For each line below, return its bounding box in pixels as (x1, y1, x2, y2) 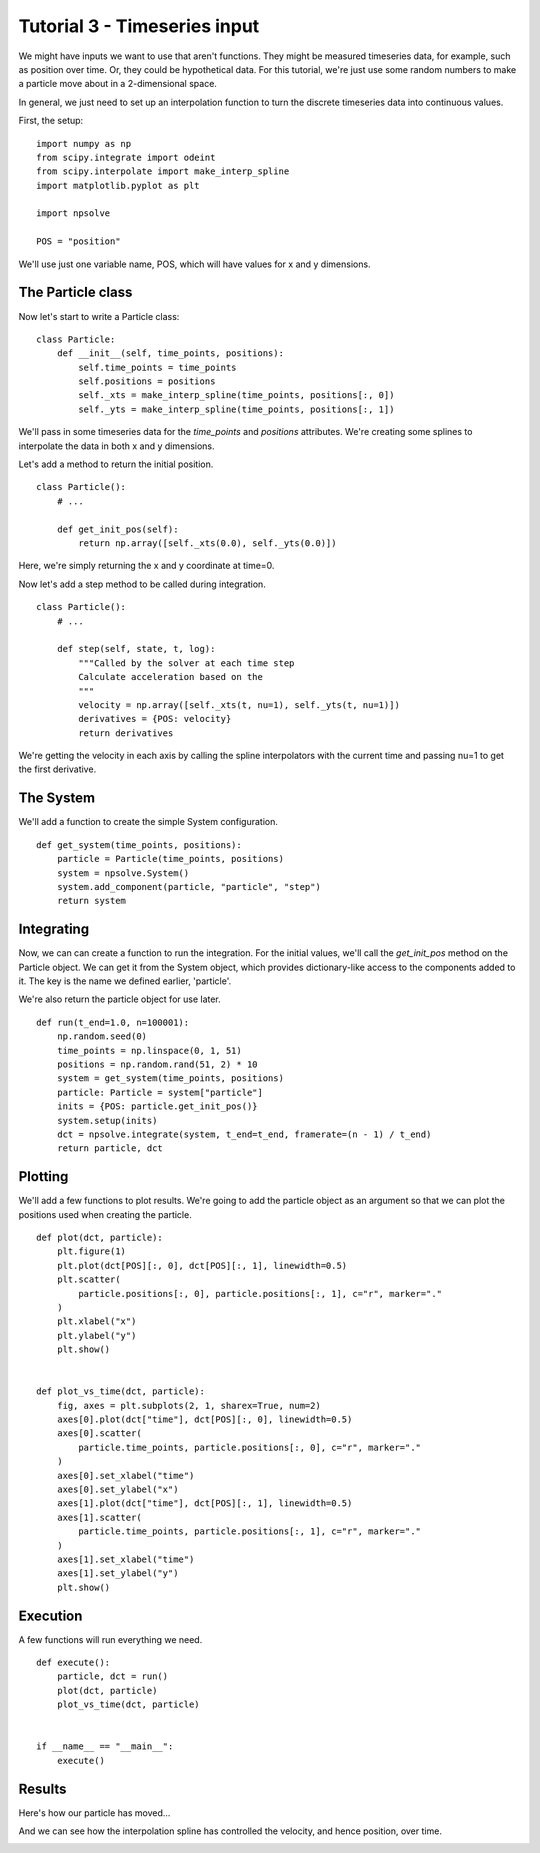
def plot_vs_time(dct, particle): (36, 1386, 205, 1397)
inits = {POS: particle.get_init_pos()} (56, 1101, 259, 1112)
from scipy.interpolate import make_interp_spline (36, 166, 290, 177)
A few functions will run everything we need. (18, 1633, 203, 1645)
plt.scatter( (56, 1274, 121, 1285)
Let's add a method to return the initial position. (18, 458, 214, 470)
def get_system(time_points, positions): (36, 839, 242, 850)
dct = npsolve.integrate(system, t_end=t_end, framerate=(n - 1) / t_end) (56, 1128, 432, 1140)
